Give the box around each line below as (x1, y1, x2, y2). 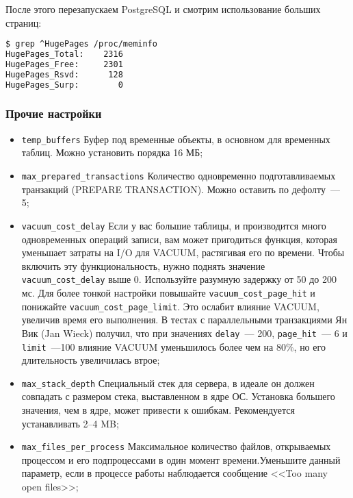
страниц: (5, 15, 42, 29)
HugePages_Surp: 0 (5, 79, 123, 90)
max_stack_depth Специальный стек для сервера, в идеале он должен (21, 375, 315, 390)
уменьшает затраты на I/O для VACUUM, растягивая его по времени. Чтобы (21, 245, 345, 260)
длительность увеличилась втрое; (21, 353, 160, 367)
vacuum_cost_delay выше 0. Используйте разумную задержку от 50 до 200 (21, 272, 337, 286)
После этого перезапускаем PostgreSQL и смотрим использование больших (5, 2, 321, 16)
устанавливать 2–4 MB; (21, 416, 119, 430)
